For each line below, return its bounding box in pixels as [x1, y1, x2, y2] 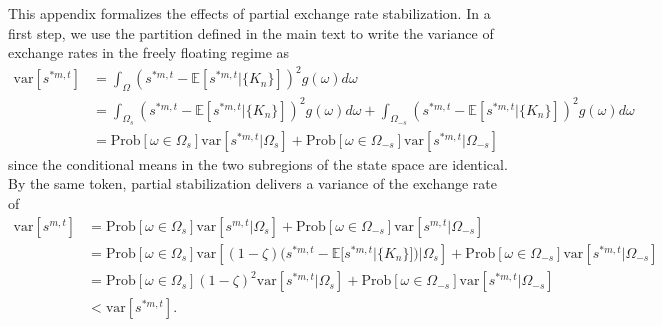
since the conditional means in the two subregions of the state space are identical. [8, 153, 508, 174]
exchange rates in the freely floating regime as [8, 42, 290, 63]
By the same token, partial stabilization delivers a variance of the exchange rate [8, 173, 497, 194]
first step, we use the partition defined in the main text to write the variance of [8, 22, 494, 43]
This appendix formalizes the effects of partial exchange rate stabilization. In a [8, 3, 491, 23]
